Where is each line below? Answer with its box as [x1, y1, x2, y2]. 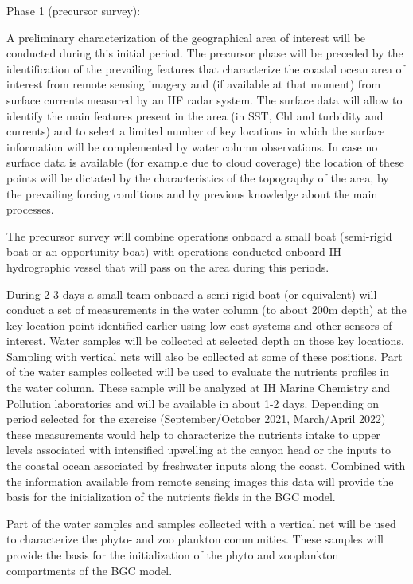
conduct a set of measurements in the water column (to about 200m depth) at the [6, 301, 407, 318]
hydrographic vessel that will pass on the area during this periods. [6, 258, 329, 275]
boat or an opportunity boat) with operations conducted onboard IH [6, 243, 342, 260]
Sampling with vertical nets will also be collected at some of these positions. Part [6, 347, 403, 364]
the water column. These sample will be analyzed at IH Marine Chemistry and [6, 379, 391, 396]
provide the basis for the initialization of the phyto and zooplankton [6, 547, 339, 562]
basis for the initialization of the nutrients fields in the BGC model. [6, 488, 336, 505]
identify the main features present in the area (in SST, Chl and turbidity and [6, 107, 384, 123]
